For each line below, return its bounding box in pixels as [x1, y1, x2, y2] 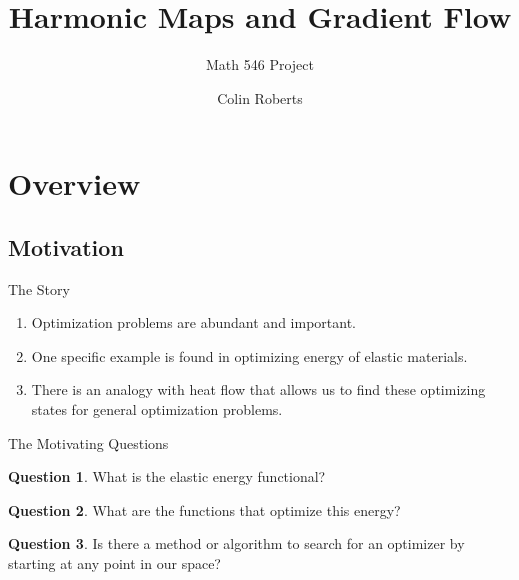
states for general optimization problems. [31, 399, 283, 420]
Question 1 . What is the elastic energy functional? [8, 466, 326, 487]
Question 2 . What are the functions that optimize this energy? [8, 499, 401, 520]
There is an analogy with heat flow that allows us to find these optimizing [31, 379, 486, 400]
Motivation [8, 231, 124, 262]
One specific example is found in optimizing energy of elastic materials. [31, 345, 468, 366]
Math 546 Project [206, 54, 314, 75]
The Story [8, 278, 70, 299]
